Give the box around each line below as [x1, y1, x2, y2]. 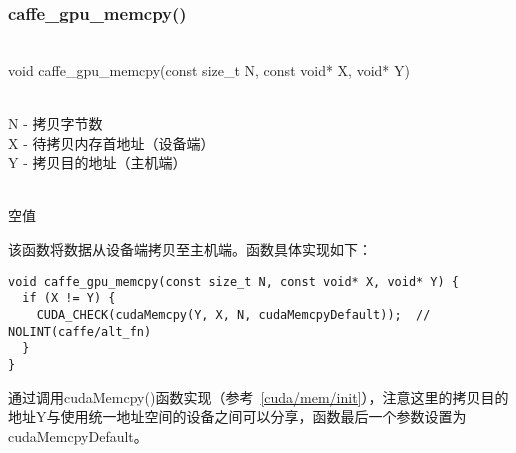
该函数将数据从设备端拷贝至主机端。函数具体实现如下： [8, 238, 372, 259]
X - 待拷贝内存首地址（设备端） [8, 132, 215, 153]
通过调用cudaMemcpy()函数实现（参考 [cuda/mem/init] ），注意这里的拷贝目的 [8, 386, 509, 407]
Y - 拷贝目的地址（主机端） [8, 152, 187, 173]
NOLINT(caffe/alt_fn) [8, 324, 152, 339]
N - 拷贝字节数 [8, 113, 103, 133]
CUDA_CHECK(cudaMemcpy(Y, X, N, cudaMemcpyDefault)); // [36, 307, 431, 322]
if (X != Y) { [22, 291, 116, 306]
